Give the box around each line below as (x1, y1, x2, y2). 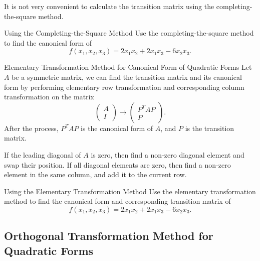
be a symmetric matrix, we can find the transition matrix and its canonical (12, 71, 242, 82)
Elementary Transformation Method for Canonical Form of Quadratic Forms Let (4, 62, 252, 72)
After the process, (4, 122, 59, 133)
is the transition (185, 122, 234, 133)
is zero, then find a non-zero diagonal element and (91, 149, 244, 160)
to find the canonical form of (4, 37, 92, 48)
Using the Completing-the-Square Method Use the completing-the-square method (4, 28, 254, 38)
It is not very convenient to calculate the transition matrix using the (4, 1, 214, 11)
